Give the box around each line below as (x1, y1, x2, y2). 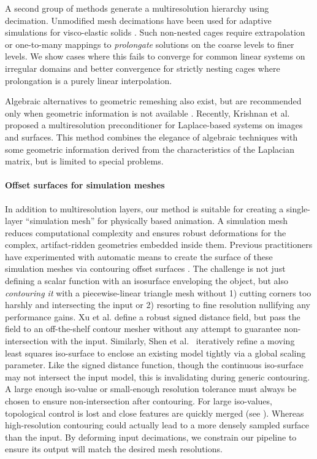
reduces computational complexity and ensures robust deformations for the (5, 226, 286, 239)
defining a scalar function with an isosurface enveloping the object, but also (5, 274, 289, 287)
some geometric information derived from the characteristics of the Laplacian (5, 142, 294, 155)
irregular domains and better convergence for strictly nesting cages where (5, 61, 280, 74)
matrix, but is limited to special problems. (5, 155, 164, 168)
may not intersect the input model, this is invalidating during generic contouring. (5, 370, 310, 383)
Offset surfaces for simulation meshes (5, 179, 165, 191)
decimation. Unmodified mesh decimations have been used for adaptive (5, 13, 272, 26)
